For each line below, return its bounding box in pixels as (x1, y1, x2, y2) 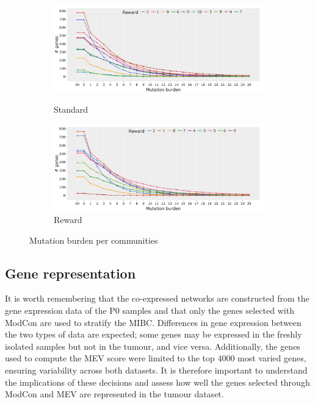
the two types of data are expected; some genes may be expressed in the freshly (5, 328, 302, 341)
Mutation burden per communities (29, 233, 158, 246)
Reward (54, 213, 82, 225)
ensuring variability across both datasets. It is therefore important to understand (5, 363, 308, 376)
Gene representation (5, 263, 136, 282)
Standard (54, 102, 89, 115)
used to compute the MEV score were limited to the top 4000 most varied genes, (5, 352, 306, 364)
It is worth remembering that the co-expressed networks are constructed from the (5, 292, 310, 305)
